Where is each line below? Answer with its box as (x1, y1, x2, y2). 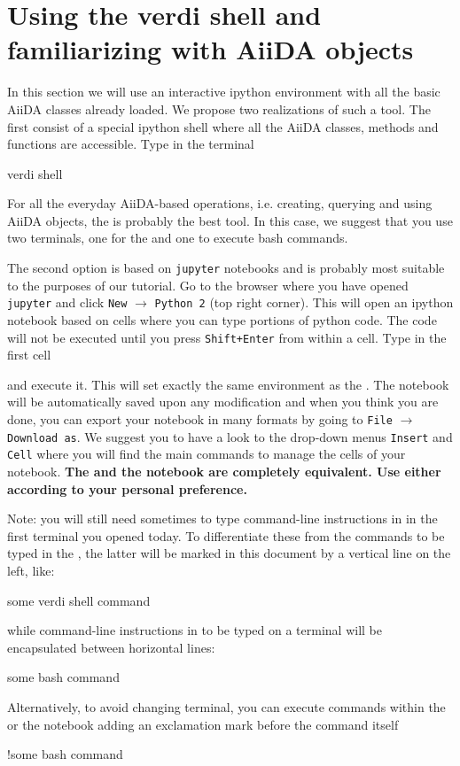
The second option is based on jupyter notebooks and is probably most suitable (7, 259, 445, 277)
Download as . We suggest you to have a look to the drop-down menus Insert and (7, 427, 453, 445)
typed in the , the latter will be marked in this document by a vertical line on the (7, 544, 451, 562)
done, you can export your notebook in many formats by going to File (7, 410, 393, 428)
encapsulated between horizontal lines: (7, 638, 215, 656)
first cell (7, 345, 51, 364)
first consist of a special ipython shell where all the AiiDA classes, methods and (7, 117, 439, 135)
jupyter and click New (7, 293, 128, 312)
